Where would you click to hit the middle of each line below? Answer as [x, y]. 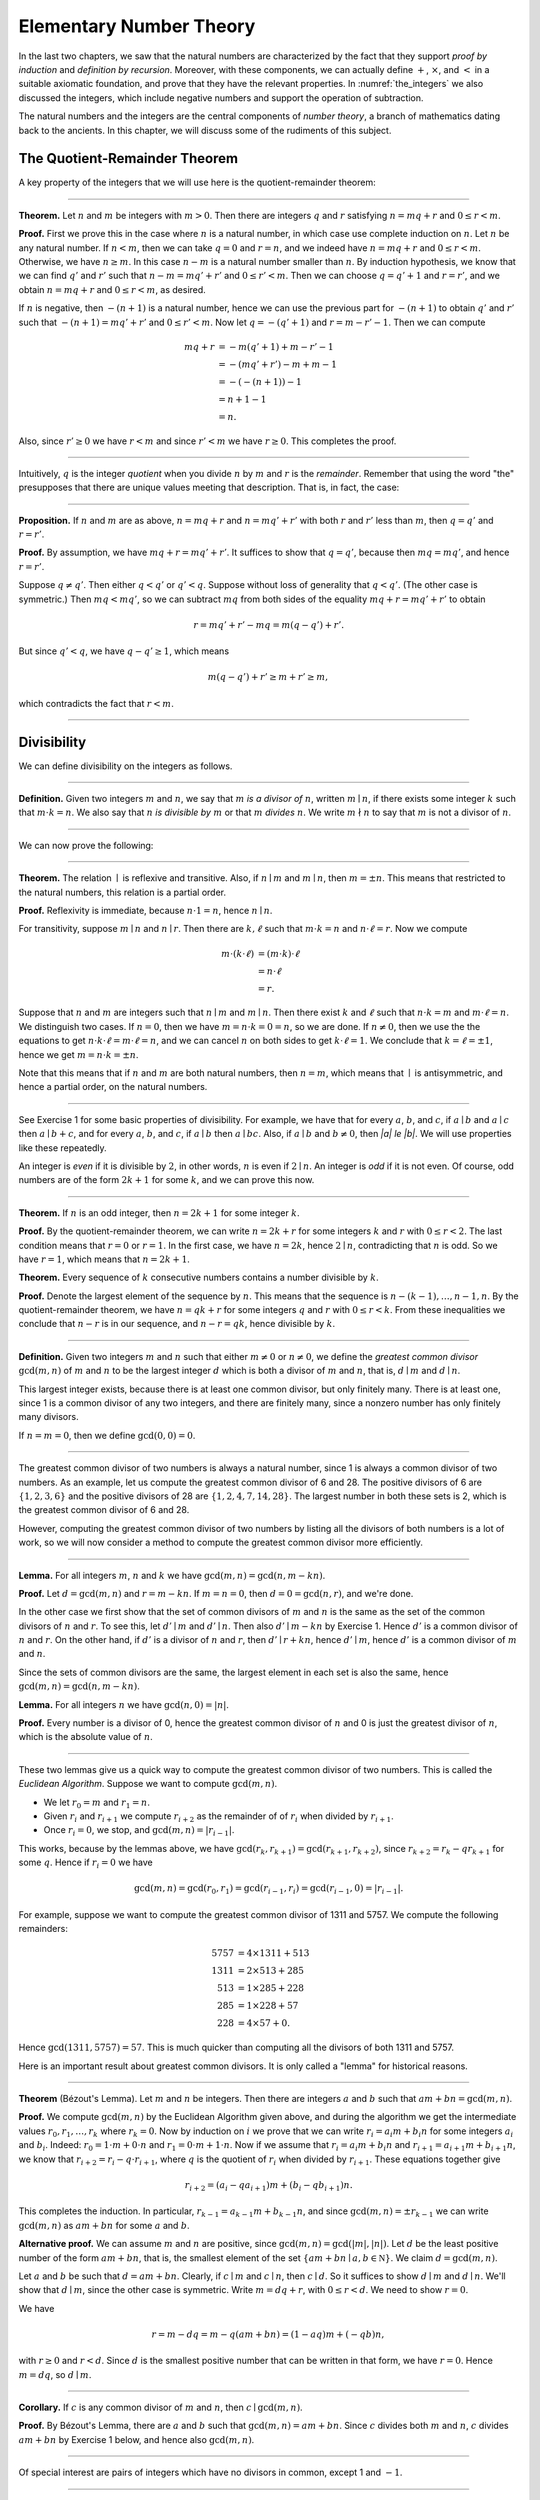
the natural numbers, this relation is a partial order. [122, 892]
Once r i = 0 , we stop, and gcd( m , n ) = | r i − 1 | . [139, 1831]
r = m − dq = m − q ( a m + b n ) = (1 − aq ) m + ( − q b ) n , [268, 2334]
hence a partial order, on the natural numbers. [113, 1087]
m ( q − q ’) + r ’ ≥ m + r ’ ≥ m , [268, 677]
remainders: [43, 1929]
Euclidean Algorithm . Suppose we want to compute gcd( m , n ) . [148, 1784]
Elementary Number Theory [137, 26]
